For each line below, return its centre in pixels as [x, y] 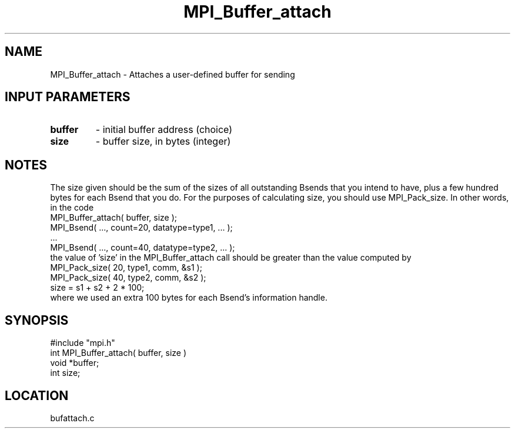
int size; [65, 373]
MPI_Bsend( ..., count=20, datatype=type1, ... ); [141, 228]
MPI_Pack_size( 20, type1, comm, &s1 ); [126, 268]
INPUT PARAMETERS [68, 97]
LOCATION [37, 395]
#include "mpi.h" [83, 343]
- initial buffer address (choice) [164, 130]
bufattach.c [72, 418]
